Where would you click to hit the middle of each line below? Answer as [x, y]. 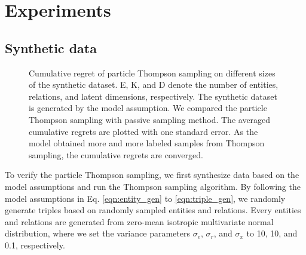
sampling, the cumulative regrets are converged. [116, 154]
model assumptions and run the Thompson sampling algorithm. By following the [153, 186]
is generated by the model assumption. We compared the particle [148, 108]
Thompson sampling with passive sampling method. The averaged [150, 119]
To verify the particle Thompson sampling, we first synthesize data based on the [152, 175]
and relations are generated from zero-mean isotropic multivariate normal [139, 221]
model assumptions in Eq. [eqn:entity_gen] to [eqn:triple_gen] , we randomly [145, 198]
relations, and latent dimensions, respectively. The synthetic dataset [153, 96]
